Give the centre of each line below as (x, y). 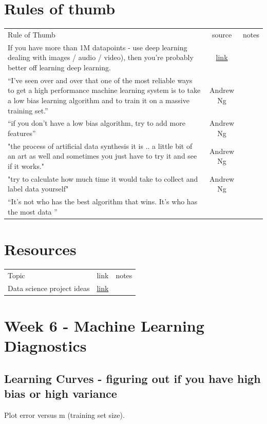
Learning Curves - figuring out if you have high (132, 378)
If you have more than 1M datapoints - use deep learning (98, 47)
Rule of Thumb (32, 34)
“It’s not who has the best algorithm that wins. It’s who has (103, 201)
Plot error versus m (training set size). (64, 415)
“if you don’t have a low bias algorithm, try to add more (97, 123)
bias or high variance (61, 393)
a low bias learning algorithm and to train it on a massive (99, 100)
